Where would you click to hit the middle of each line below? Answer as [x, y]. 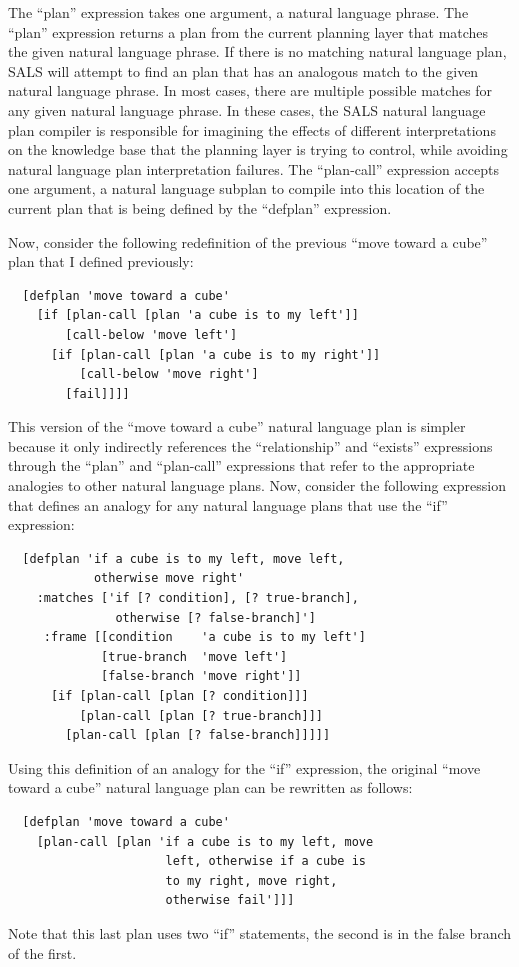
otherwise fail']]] [230, 900]
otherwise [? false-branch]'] [215, 617]
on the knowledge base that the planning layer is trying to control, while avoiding [258, 149]
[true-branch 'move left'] [194, 656]
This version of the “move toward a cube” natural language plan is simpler [237, 426]
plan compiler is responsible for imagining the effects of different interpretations [252, 129]
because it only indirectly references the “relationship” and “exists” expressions [250, 445]
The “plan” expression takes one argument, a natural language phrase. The [238, 12]
